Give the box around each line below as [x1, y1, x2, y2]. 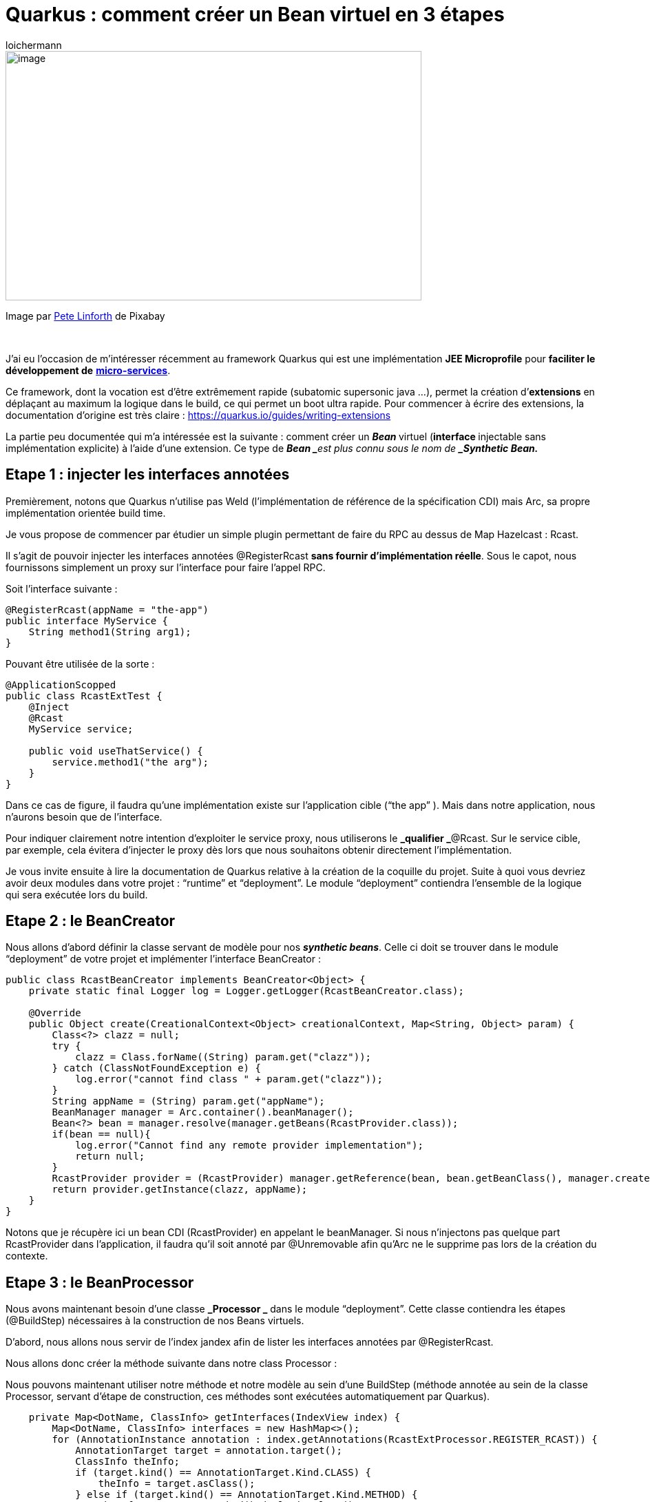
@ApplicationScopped [6, 679, 116, 690]
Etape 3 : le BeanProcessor [6, 1273, 194, 1291]
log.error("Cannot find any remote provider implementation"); [75, 1140, 423, 1151]
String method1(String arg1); [28, 626, 191, 637]
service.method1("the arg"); [52, 756, 209, 768]
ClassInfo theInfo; [75, 1456, 180, 1468]
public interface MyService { [6, 615, 169, 626]
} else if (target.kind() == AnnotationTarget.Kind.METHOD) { [75, 1489, 418, 1501]
